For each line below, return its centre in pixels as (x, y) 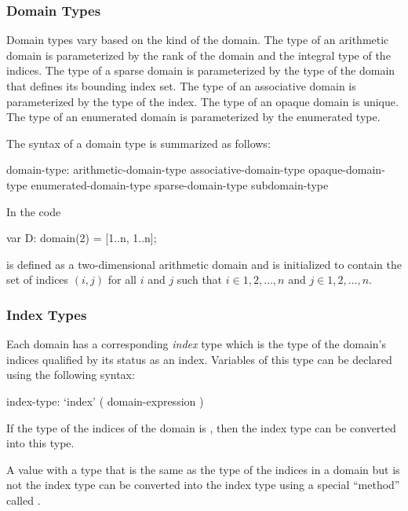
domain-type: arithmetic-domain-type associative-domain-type (156, 169)
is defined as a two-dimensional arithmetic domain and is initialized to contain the (204, 264)
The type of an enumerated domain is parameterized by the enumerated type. (193, 117)
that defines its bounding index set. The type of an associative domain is (181, 86)
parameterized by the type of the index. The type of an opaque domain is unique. (202, 101)
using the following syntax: (71, 375)
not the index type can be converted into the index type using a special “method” (203, 485)
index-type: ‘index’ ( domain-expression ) (105, 401)
